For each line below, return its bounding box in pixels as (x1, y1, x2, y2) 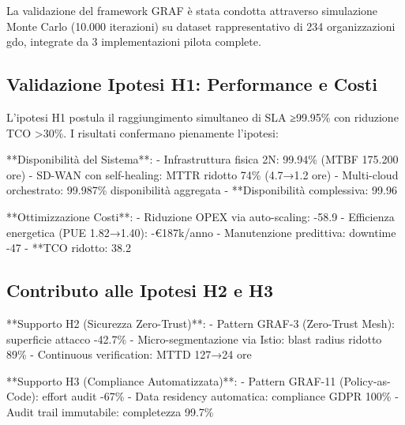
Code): (6, 388, 39, 404)
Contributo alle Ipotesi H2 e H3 (6, 278, 274, 303)
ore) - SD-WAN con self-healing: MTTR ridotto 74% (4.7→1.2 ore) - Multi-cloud (6, 166, 399, 182)
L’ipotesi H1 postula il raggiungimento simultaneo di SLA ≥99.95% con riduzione (6, 108, 399, 125)
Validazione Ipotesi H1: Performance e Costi (6, 72, 377, 96)
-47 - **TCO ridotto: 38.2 (6, 239, 131, 256)
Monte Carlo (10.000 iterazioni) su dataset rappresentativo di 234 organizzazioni (6, 17, 396, 34)
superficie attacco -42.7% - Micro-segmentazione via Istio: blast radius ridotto (6, 330, 382, 347)
